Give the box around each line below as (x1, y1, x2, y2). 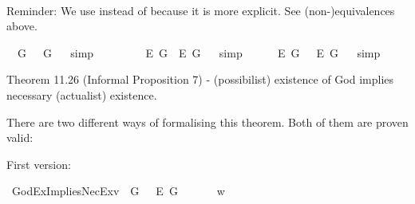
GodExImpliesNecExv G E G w (11, 182, 225, 199)
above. (6, 18, 38, 34)
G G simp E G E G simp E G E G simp (17, 44, 381, 61)
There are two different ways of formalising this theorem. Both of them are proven (6, 113, 409, 130)
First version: (6, 155, 71, 172)
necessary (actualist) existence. (6, 86, 157, 103)
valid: (6, 129, 34, 146)
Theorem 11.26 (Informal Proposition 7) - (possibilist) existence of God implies (6, 71, 394, 88)
